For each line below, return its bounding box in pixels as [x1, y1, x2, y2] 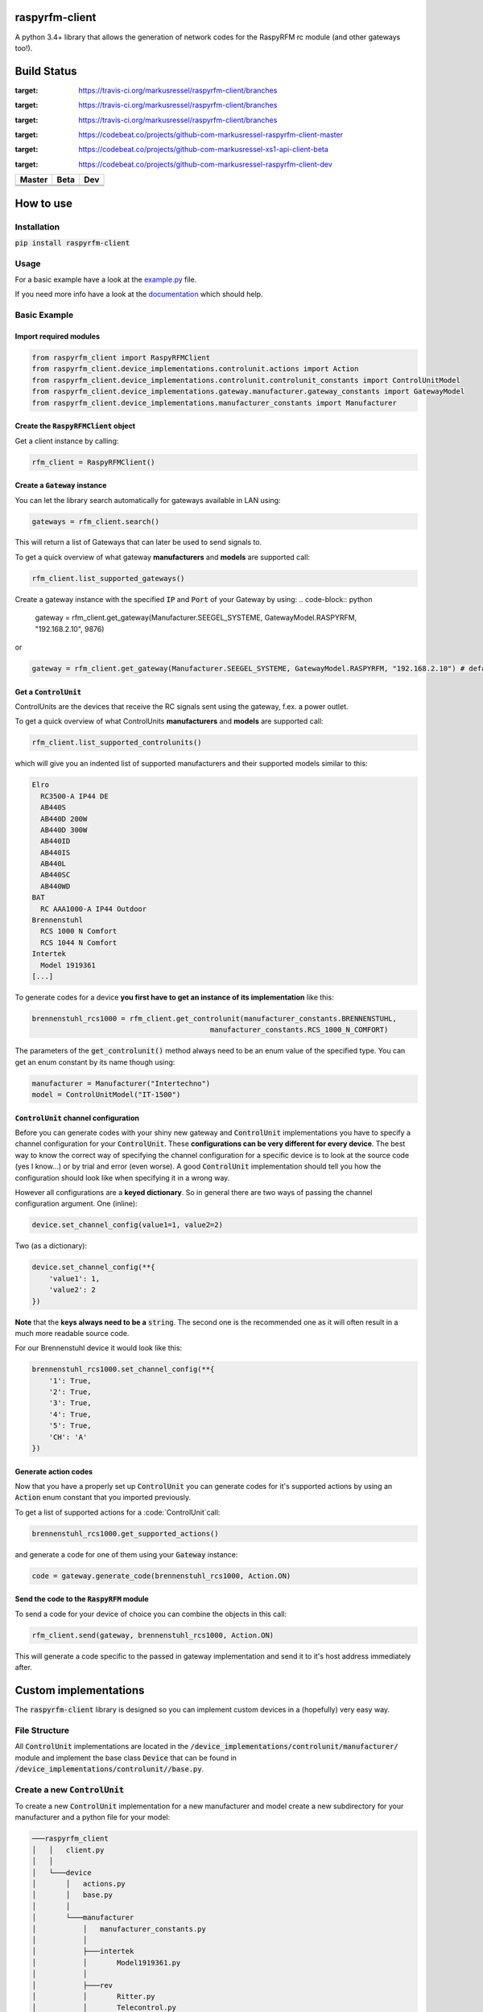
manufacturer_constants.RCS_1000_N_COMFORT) [209, 1025, 389, 1034]
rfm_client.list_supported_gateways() [31, 574, 185, 583]
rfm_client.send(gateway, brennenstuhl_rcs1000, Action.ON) [31, 1631, 275, 1639]
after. [14, 1663, 32, 1672]
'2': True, [48, 1387, 92, 1396]
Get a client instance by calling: [14, 435, 119, 446]
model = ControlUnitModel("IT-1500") [31, 1091, 181, 1099]
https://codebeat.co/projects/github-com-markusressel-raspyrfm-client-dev [78, 159, 333, 169]
